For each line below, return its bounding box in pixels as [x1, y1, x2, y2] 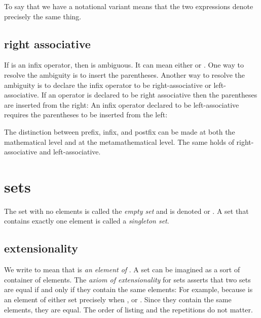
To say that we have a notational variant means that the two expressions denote [4, 1, 253, 11]
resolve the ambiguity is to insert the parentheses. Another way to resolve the [4, 69, 245, 80]
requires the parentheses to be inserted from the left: [4, 109, 168, 120]
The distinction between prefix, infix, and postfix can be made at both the [4, 126, 235, 137]
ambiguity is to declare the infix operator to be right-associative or [4, 79, 211, 90]
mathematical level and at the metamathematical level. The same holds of [4, 136, 234, 147]
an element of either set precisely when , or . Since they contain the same [4, 294, 232, 305]
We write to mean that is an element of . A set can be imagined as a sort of [4, 264, 240, 275]
